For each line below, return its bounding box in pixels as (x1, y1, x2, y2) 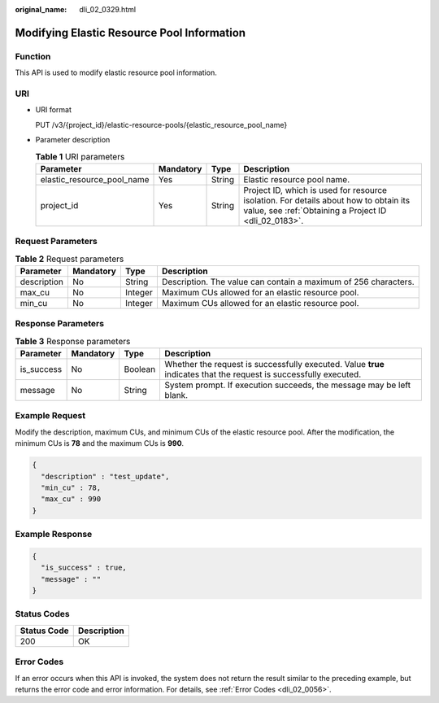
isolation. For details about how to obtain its (243, 194, 411, 206)
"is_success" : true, (41, 563, 128, 573)
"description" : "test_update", (41, 472, 170, 481)
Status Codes (15, 609, 70, 620)
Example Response (15, 529, 93, 540)
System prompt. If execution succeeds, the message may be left (164, 379, 411, 391)
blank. (164, 390, 189, 401)
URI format (35, 105, 72, 115)
